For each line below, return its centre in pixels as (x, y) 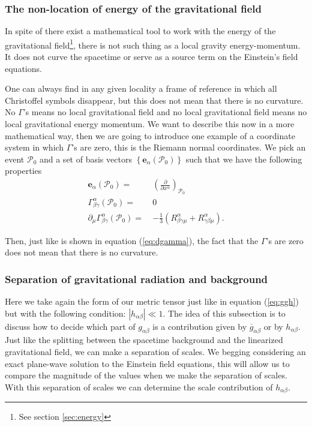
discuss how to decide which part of (70, 326)
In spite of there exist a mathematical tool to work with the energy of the (140, 31)
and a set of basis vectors (85, 159)
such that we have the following (244, 159)
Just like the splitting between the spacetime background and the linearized (144, 340)
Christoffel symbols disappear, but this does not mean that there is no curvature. (154, 100)
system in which (34, 147)
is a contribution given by (200, 326)
